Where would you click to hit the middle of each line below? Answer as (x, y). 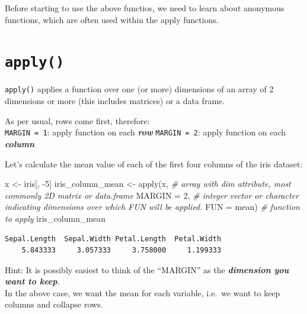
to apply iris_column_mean (55, 218)
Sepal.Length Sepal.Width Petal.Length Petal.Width (113, 239)
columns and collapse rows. (54, 304)
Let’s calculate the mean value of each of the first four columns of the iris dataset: (154, 164)
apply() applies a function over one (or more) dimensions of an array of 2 (139, 89)
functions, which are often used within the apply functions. (112, 19)
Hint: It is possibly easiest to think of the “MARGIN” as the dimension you (147, 269)
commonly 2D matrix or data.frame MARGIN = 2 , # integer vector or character (152, 195)
